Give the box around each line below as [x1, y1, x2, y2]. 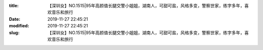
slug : [9, 29, 19, 36]
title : [9, 3, 19, 8]
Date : [9, 16, 20, 22]
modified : [9, 23, 29, 29]
